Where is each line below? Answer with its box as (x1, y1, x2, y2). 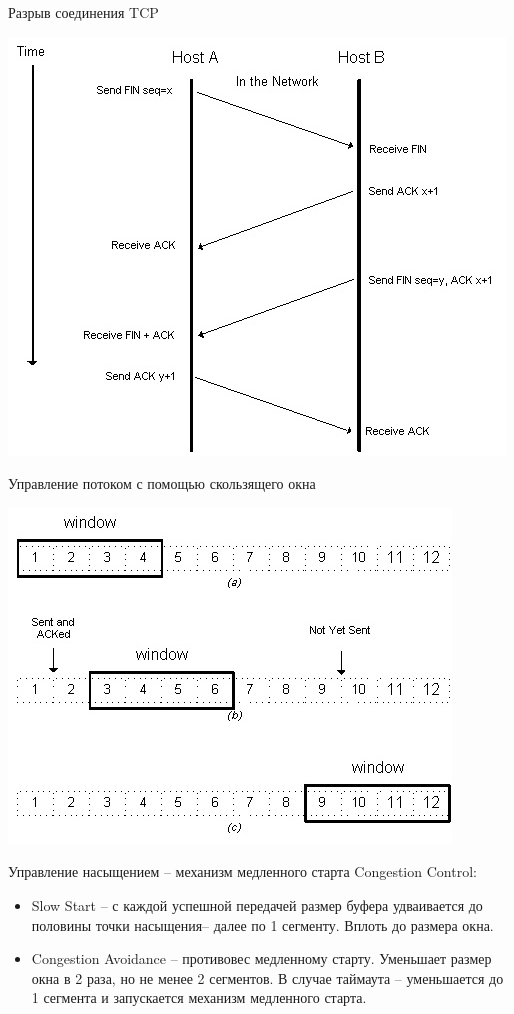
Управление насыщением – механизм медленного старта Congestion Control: (8, 861, 477, 882)
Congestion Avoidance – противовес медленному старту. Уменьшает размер (31, 948, 492, 969)
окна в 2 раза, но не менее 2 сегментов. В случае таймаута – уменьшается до (31, 967, 504, 988)
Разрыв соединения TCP (8, 2, 159, 22)
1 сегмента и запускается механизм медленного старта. (31, 987, 367, 1008)
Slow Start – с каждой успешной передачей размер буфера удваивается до (31, 894, 483, 915)
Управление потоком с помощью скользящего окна (8, 473, 316, 494)
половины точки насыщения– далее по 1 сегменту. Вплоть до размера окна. (31, 914, 494, 935)
